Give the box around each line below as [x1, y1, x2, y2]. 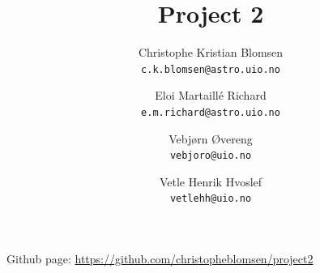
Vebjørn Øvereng [169, 130, 253, 147]
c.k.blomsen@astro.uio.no [141, 63, 280, 75]
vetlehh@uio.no [169, 193, 252, 205]
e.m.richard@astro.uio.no [141, 106, 280, 118]
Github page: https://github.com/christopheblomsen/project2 [6, 250, 314, 267]
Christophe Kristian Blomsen [138, 44, 284, 61]
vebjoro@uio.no [169, 150, 252, 162]
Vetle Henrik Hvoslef [159, 173, 262, 190]
